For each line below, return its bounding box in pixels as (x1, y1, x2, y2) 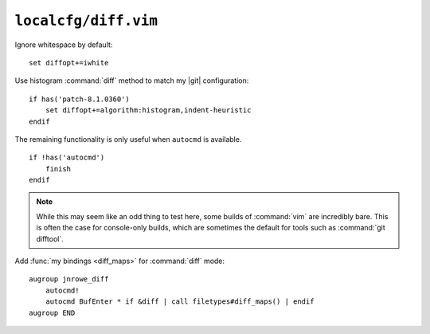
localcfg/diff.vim (14, 12, 158, 29)
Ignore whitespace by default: (14, 40, 113, 49)
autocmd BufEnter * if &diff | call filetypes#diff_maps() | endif (45, 297, 315, 306)
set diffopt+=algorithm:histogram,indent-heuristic (45, 106, 252, 115)
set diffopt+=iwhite (29, 58, 109, 67)
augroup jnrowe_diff (29, 275, 109, 284)
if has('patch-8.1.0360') (29, 94, 131, 104)
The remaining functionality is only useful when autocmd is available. (14, 134, 242, 143)
